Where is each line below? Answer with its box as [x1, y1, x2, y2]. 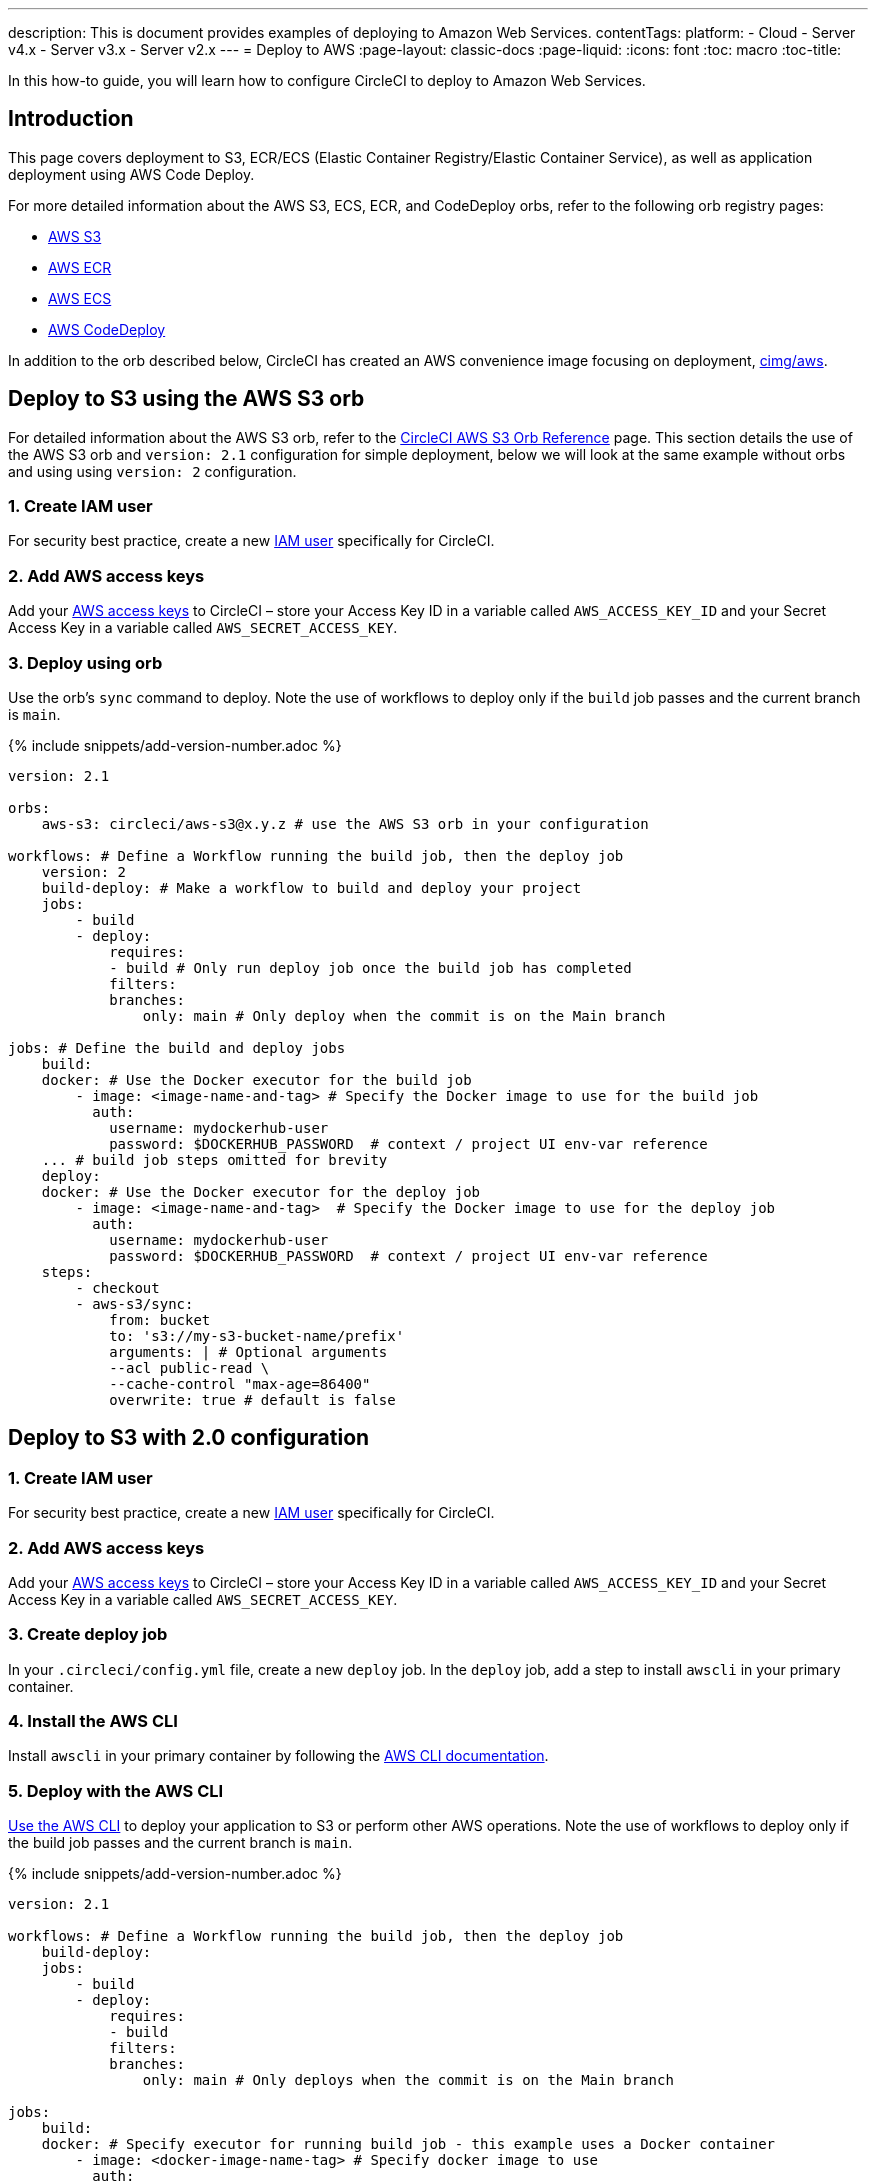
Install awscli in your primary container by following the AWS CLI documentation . [8, 1747, 549, 1765]
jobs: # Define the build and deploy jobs [8, 1039, 346, 1056]
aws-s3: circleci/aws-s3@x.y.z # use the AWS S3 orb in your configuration [41, 815, 649, 832]
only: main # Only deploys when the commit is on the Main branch [142, 2072, 674, 2089]
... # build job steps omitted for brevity [41, 1151, 388, 1168]
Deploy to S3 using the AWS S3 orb [8, 386, 365, 412]
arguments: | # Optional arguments [109, 1343, 388, 1360]
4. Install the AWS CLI [8, 1711, 178, 1732]
